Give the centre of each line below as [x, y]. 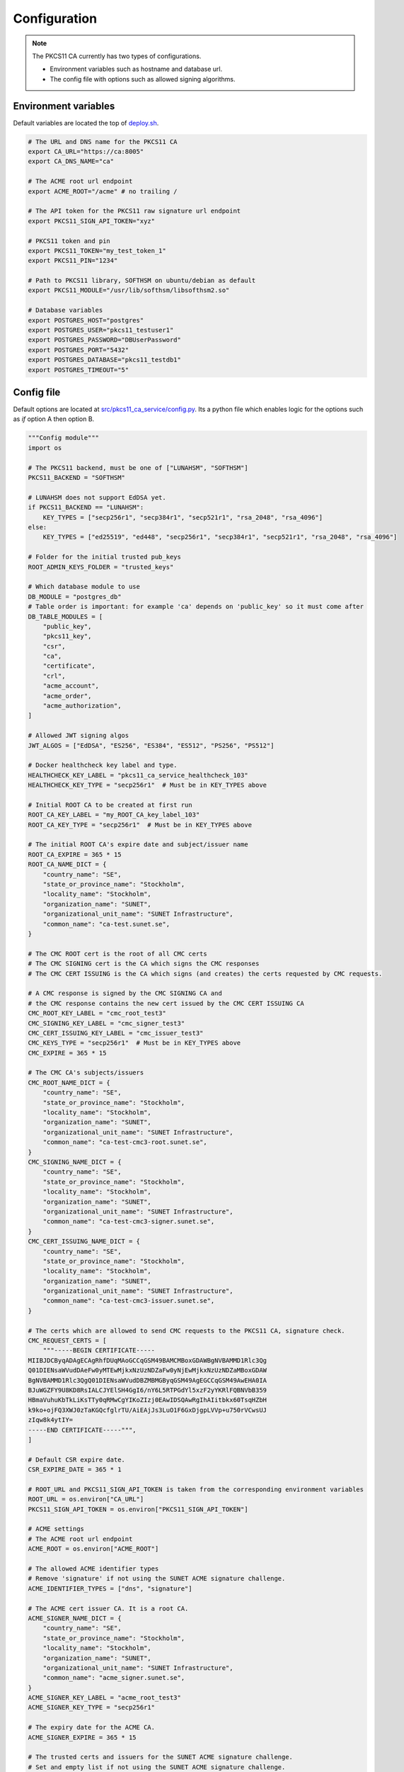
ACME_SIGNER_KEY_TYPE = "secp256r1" [92, 1707]
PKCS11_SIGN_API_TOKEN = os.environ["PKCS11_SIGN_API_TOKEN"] [138, 1509]
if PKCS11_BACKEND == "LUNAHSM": [86, 508]
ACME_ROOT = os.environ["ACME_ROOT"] [93, 1549]
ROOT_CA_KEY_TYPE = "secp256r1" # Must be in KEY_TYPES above [140, 825]
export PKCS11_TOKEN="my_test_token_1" [97, 251]
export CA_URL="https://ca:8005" [86, 151]
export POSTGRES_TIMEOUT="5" [79, 370]
